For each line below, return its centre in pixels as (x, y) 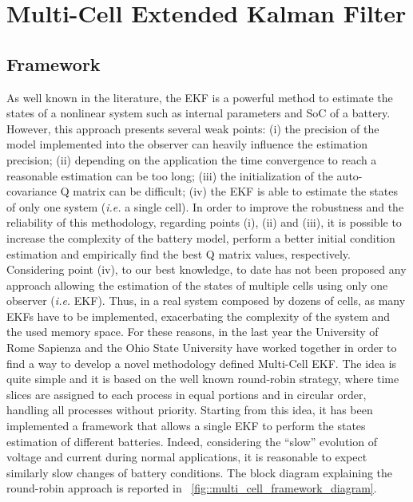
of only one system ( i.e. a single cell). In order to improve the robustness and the (205, 206)
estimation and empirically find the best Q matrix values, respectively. (179, 253)
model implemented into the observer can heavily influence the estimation (187, 144)
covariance (32, 191)
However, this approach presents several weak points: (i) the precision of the (193, 128)
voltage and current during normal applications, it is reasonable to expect (187, 457)
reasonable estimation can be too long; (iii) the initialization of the (170, 175)
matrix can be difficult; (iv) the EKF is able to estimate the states (235, 191)
